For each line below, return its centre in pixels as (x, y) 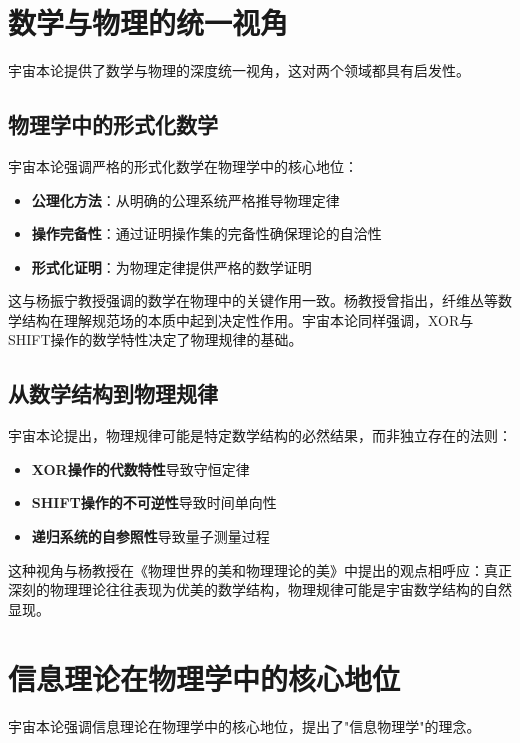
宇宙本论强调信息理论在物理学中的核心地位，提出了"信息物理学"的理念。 (244, 725)
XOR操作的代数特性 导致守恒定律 (140, 468)
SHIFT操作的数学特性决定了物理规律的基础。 (155, 339)
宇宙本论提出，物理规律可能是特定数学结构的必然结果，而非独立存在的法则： (260, 435)
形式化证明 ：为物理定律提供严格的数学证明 (171, 266)
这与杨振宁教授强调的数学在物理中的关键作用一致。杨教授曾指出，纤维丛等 (253, 300)
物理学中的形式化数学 (113, 124)
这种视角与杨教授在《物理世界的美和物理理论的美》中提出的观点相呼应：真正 (260, 569)
